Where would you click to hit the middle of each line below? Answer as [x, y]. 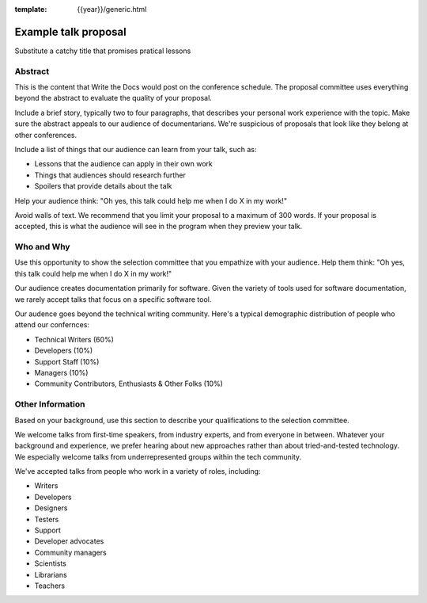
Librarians [51, 574]
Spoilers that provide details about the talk [103, 186]
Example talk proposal [70, 32]
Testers [47, 519]
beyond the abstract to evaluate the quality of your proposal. [113, 98]
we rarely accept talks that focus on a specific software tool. [113, 299]
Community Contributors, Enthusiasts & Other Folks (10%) [128, 384]
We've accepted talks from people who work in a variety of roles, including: [138, 471]
